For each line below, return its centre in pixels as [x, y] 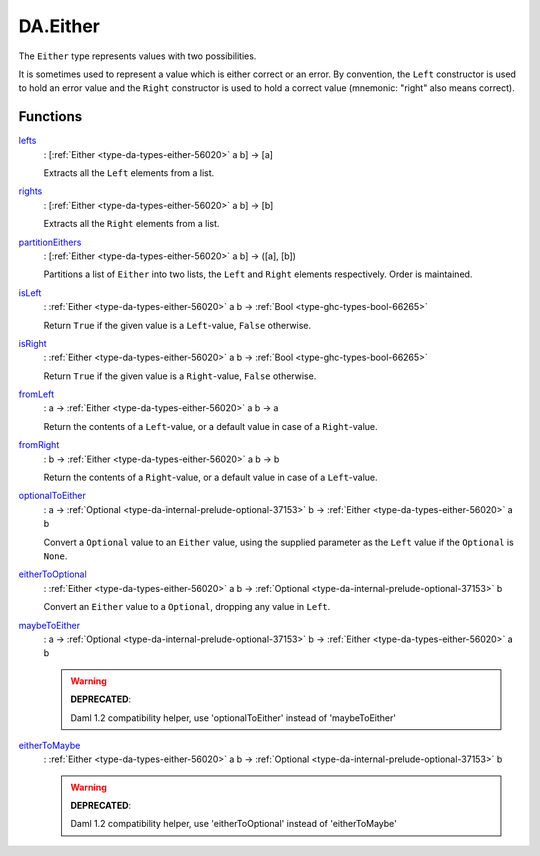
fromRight [39, 445]
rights [30, 191]
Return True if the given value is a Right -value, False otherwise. [180, 376]
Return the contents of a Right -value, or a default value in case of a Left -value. [211, 477]
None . [55, 556]
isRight [32, 343]
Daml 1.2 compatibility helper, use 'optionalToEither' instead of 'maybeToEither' [233, 717]
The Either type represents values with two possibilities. [137, 56]
